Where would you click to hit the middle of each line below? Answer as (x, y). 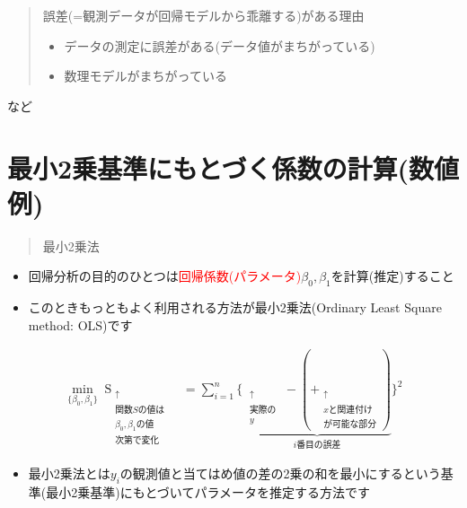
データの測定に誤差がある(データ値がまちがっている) (220, 45)
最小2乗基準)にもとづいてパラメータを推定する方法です (208, 492)
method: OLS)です (80, 324)
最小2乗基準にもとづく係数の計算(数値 (233, 167)
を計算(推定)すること (392, 276)
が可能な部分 (350, 424)
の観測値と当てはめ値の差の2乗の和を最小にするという (280, 473)
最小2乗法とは (69, 473)
